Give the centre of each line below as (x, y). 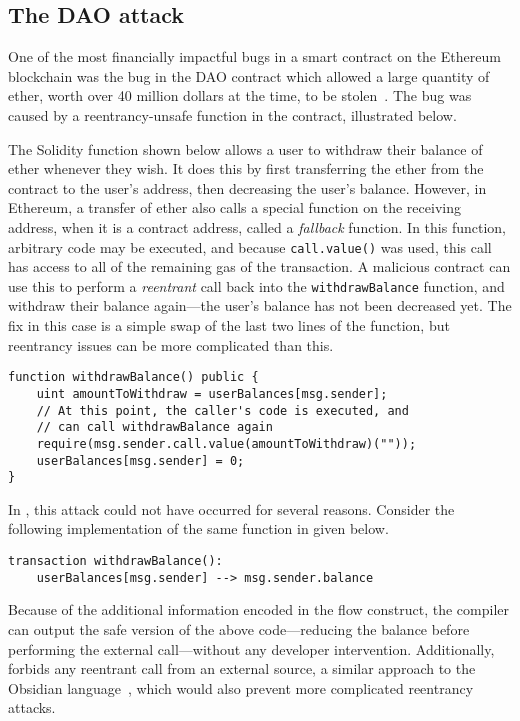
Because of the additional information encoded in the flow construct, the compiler (258, 609)
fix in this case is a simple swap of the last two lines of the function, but (229, 325)
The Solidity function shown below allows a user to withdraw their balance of (245, 148)
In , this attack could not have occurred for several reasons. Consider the (231, 508)
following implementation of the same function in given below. (198, 528)
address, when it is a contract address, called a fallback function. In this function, (257, 226)
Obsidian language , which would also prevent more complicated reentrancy (241, 687)
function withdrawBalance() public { (133, 377)
